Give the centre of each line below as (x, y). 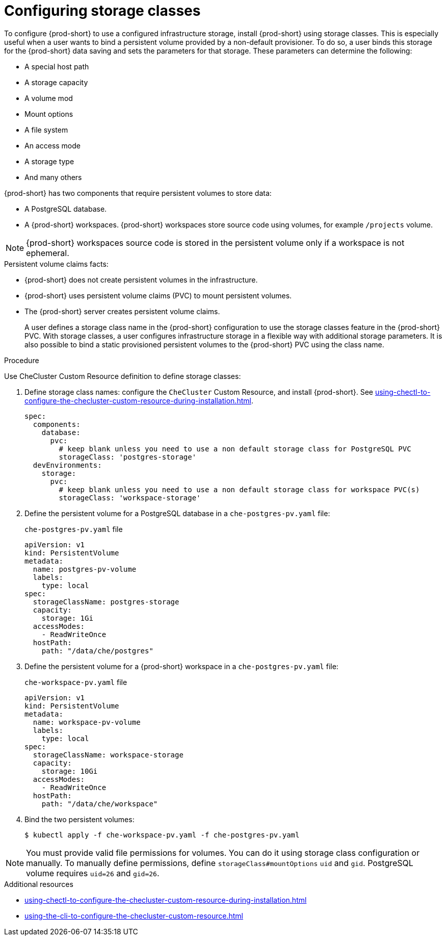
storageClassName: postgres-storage (106, 602)
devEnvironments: (67, 465)
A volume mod (49, 98)
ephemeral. (48, 253)
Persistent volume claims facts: (56, 264)
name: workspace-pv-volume (87, 722)
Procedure (22, 360)
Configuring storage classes (102, 11)
